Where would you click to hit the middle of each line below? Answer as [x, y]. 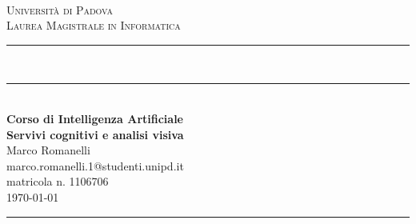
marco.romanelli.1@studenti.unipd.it [95, 165]
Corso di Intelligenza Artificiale [95, 118]
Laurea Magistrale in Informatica [94, 25]
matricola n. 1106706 [58, 181]
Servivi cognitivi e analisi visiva [95, 134]
